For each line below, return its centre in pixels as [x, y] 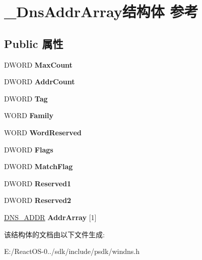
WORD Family [29, 115]
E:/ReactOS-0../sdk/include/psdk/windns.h [72, 251]
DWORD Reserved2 [38, 200]
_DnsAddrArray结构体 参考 [101, 11]
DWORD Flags [29, 149]
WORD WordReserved [43, 132]
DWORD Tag [26, 98]
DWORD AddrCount [40, 82]
